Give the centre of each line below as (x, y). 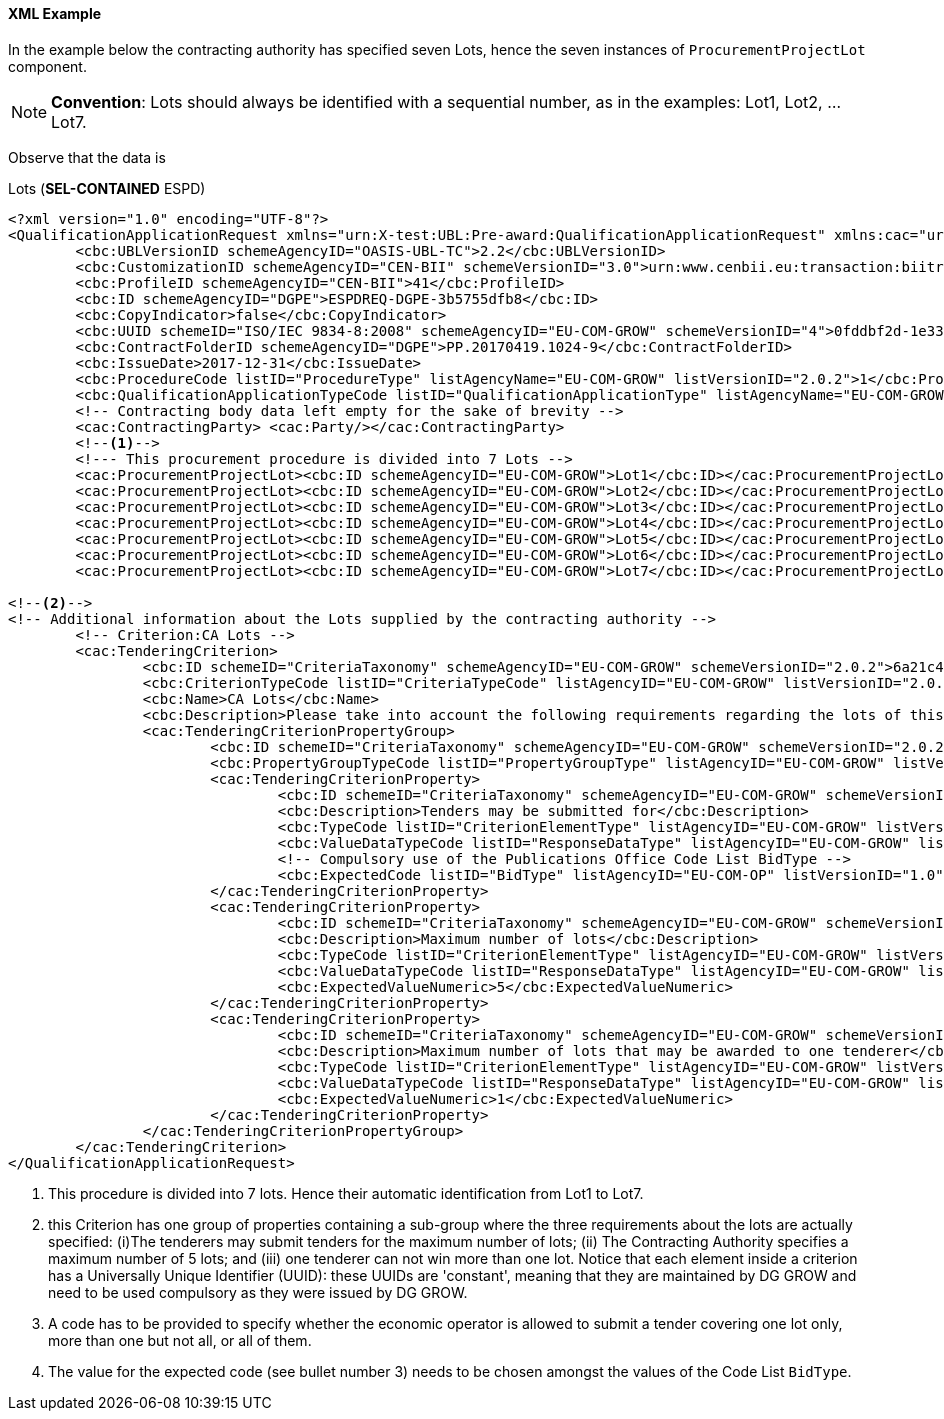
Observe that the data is (87, 157)
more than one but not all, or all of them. (180, 1340)
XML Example (55, 13)
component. (47, 66)
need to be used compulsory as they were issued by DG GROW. (258, 1292)
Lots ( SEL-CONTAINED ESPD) (107, 188)
